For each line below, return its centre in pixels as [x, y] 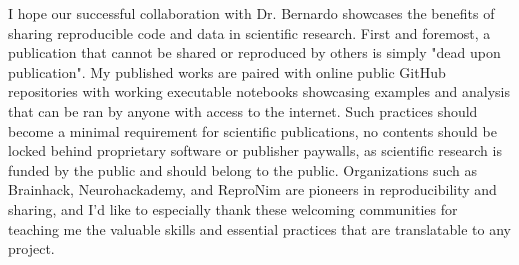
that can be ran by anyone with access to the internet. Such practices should [243, 110]
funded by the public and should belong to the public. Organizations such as [243, 169]
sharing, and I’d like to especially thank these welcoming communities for [233, 208]
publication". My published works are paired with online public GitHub [227, 71]
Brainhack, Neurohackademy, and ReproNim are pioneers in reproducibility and [252, 189]
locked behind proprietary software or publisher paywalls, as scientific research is [255, 150]
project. [31, 248]
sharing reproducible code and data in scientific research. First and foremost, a [249, 32]
